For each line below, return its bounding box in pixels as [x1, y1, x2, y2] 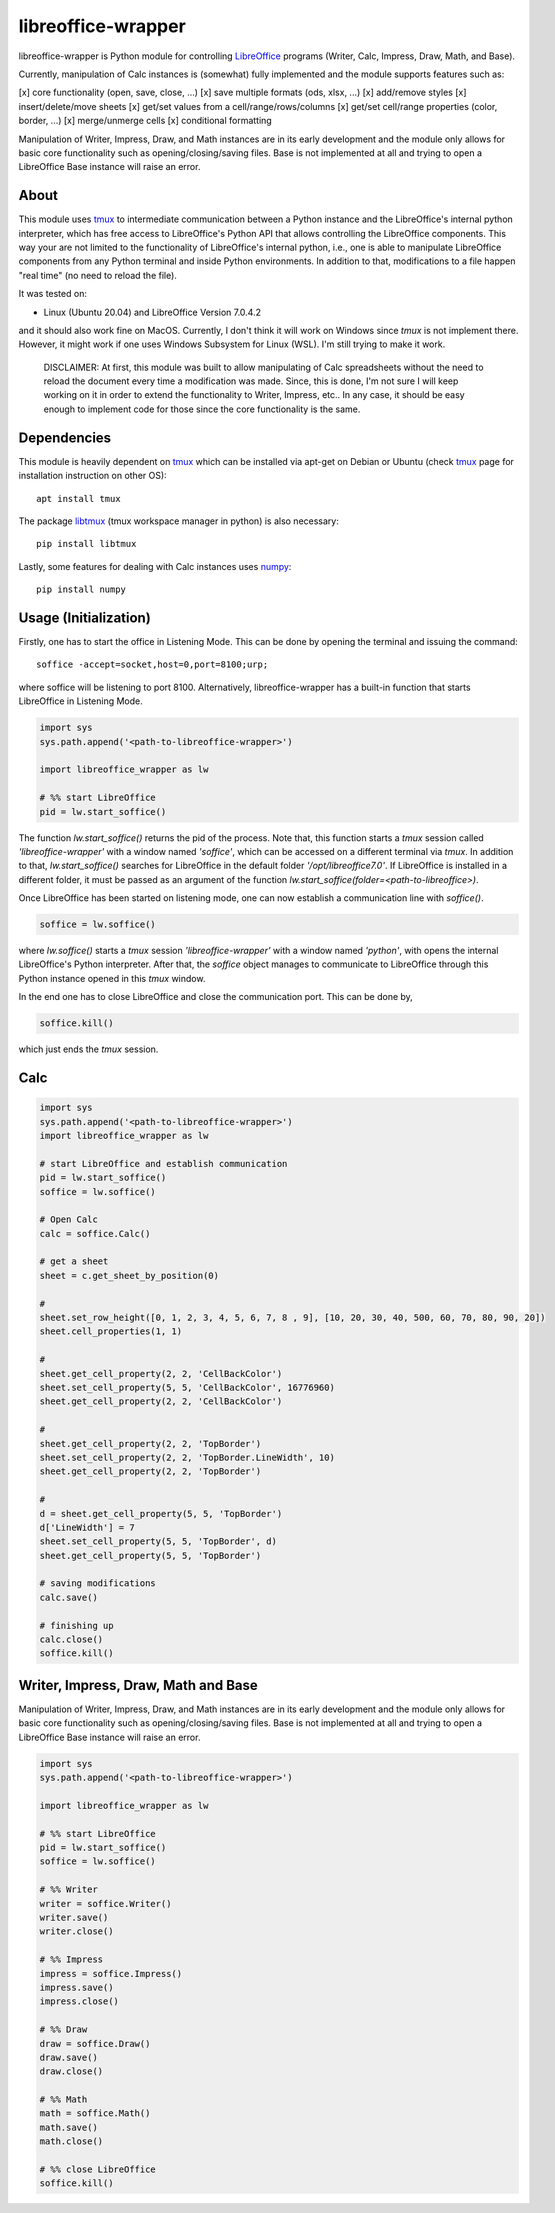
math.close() [39, 2136, 104, 2147]
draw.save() [39, 2051, 99, 2063]
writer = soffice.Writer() [39, 1898, 172, 1909]
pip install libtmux [36, 538, 137, 550]
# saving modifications [39, 1578, 157, 1589]
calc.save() [39, 1591, 99, 1603]
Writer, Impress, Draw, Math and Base [18, 1676, 259, 1694]
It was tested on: [18, 288, 87, 300]
